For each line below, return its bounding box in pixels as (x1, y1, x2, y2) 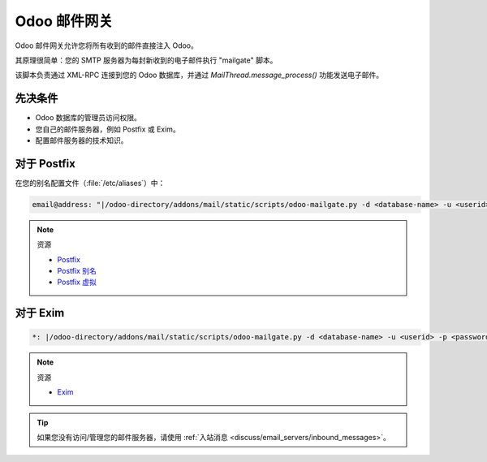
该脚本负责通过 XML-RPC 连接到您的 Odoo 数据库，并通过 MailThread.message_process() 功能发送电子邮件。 (15, 70, 384, 80)
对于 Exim (15, 306, 65, 320)
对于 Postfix (15, 157, 76, 171)
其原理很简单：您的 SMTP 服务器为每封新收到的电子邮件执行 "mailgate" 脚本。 (15, 55, 278, 65)
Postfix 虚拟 (57, 277, 97, 287)
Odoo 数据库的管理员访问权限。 (35, 113, 142, 123)
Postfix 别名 (57, 266, 97, 276)
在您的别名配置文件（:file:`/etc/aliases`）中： (15, 178, 166, 188)
